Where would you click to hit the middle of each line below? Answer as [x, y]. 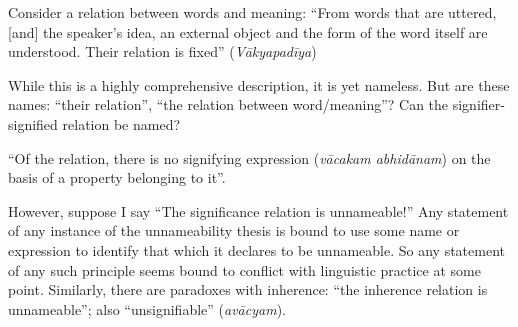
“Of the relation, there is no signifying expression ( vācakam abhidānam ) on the [249, 157]
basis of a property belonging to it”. [117, 177]
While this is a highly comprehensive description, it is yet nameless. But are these [259, 84]
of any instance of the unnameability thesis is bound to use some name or [234, 230]
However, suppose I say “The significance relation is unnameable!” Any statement [258, 210]
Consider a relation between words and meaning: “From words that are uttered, [252, 12]
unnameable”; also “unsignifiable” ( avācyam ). [147, 308]
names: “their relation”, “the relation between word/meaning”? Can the [228, 104]
